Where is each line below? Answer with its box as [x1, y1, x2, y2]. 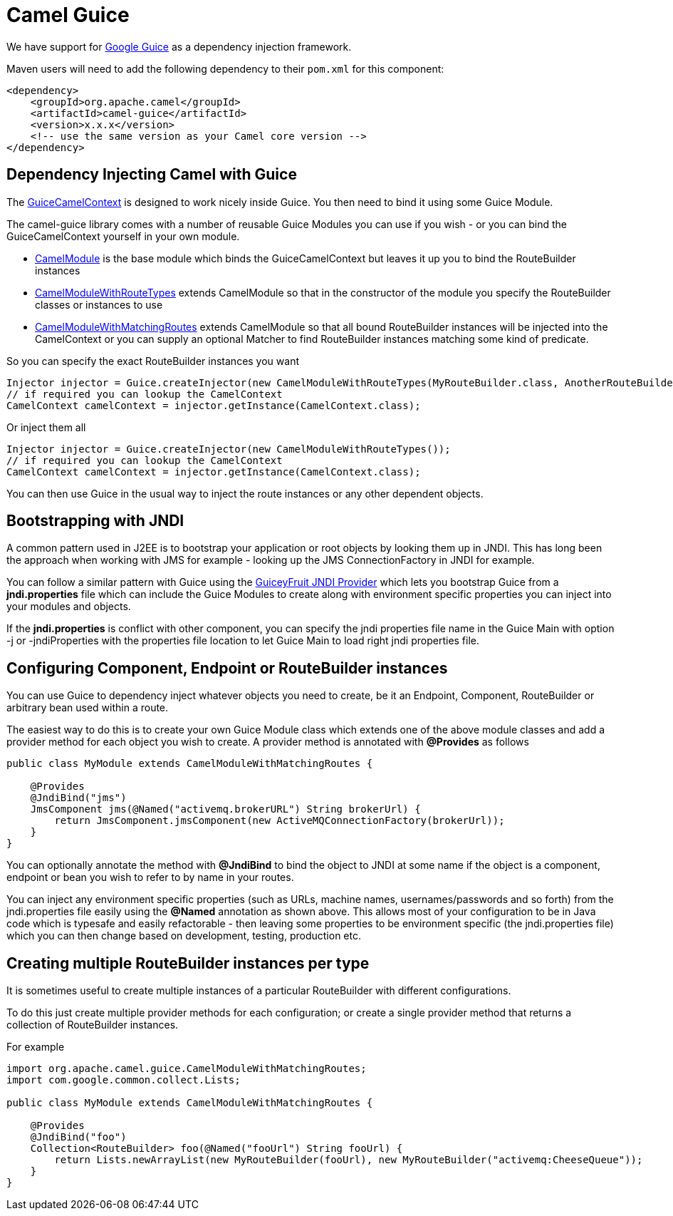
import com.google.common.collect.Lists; [6, 1074, 241, 1086]
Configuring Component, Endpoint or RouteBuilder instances [6, 659, 448, 677]
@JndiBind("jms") [30, 792, 127, 804]
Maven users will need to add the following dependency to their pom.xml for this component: [6, 62, 444, 75]
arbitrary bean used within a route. [6, 701, 169, 714]
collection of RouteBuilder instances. [6, 1019, 179, 1031]
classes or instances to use [35, 298, 163, 311]
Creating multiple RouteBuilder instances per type [6, 954, 370, 972]
